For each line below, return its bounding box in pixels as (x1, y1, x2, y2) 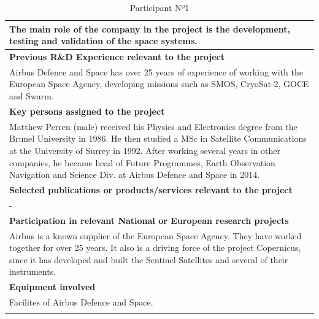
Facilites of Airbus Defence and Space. (9, 295, 153, 308)
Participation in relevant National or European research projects (9, 213, 289, 226)
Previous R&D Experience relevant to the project (9, 50, 225, 63)
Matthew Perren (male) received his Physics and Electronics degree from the (9, 120, 298, 133)
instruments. (9, 265, 56, 278)
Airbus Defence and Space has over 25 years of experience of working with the (9, 65, 303, 78)
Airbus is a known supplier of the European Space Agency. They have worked (9, 229, 302, 242)
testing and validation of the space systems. (9, 34, 198, 47)
